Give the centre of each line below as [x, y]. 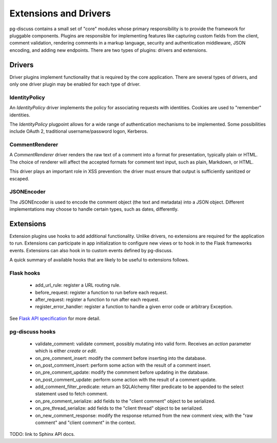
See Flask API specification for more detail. [55, 318]
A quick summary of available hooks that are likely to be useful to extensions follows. [99, 260]
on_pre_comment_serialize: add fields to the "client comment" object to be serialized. [125, 401]
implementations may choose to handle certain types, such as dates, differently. [94, 209]
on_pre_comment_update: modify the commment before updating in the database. [122, 372]
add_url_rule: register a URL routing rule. [78, 285]
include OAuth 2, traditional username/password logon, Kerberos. [79, 131]
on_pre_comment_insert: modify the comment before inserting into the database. [121, 358]
